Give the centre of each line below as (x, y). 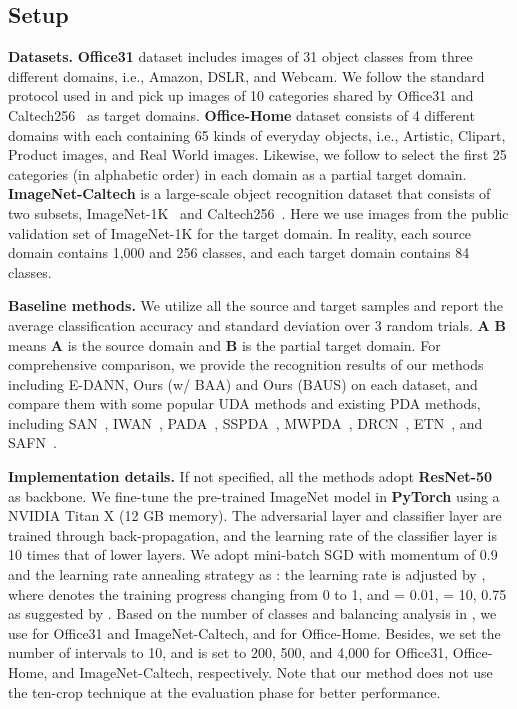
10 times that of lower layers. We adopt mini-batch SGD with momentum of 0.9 (253, 554)
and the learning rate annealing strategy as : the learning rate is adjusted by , (247, 574)
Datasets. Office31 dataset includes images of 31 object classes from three (240, 56)
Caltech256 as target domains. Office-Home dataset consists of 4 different (241, 114)
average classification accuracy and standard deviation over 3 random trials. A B (257, 324)
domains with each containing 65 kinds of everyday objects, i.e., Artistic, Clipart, (257, 134)
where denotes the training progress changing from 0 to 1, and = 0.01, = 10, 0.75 (257, 593)
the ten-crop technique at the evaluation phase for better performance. (224, 691)
